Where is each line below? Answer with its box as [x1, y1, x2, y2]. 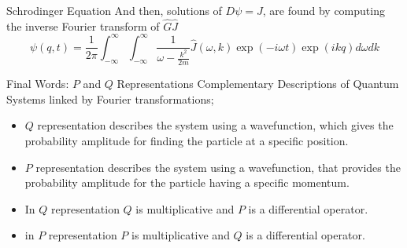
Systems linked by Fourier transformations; [6, 90, 214, 107]
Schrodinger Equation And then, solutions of [6, 2, 222, 18]
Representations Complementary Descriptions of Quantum [117, 75, 399, 92]
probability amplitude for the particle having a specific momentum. [24, 174, 350, 191]
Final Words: [6, 75, 69, 92]
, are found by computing [262, 2, 385, 18]
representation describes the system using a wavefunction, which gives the [37, 117, 394, 133]
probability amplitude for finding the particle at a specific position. [24, 133, 349, 149]
